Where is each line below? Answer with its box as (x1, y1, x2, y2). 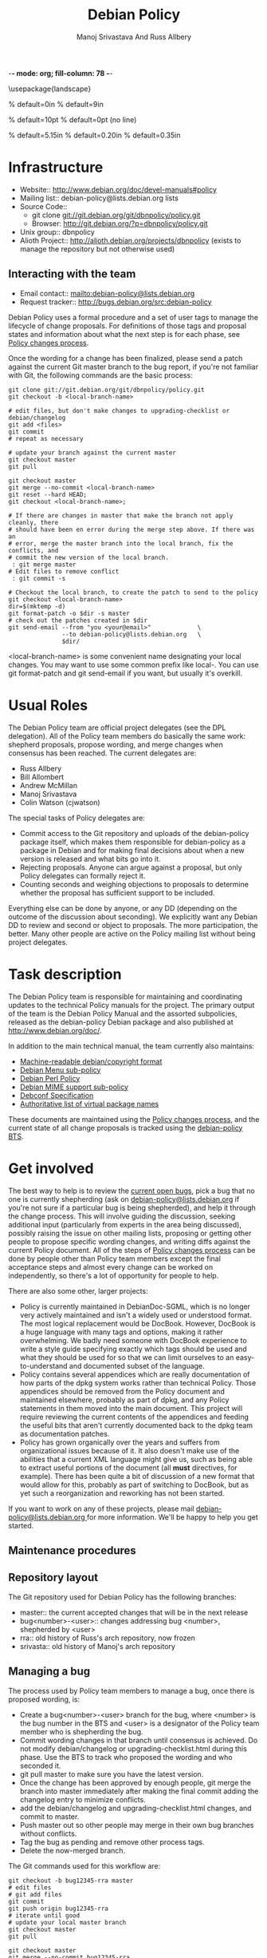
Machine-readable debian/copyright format (19, 1056, 163, 1066)
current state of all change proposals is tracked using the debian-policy (8, 1123, 243, 1132)
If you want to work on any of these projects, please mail (8, 1504, 194, 1513)
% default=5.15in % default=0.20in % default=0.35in (8, 130, 181, 140)
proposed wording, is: (8, 1694, 80, 1704)
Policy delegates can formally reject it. (19, 870, 146, 880)
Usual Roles (8, 696, 88, 714)
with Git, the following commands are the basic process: (8, 370, 193, 380)
